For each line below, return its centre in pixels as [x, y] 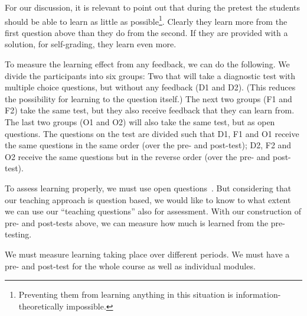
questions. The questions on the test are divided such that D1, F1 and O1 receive [152, 133]
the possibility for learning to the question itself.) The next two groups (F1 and [148, 98]
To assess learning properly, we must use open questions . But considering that [148, 188]
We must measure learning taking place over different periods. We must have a [147, 254]
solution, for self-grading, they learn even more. [91, 44]
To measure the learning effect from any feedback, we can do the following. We [147, 64]
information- [258, 294]
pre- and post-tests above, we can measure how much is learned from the [137, 222]
